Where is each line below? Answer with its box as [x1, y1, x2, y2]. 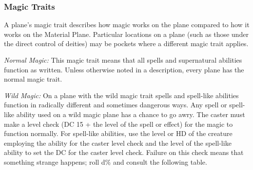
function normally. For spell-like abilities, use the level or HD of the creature [4, 128, 233, 138]
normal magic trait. [4, 74, 62, 84]
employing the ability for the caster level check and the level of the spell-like [4, 137, 232, 148]
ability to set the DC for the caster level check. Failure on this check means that [4, 147, 244, 157]
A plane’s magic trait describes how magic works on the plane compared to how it [4, 19, 250, 30]
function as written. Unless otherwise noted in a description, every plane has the [4, 64, 244, 74]
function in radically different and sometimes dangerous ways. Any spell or [4, 100, 227, 110]
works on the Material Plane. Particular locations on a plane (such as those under [4, 29, 249, 39]
